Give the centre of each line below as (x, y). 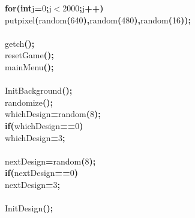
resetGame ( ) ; (29, 55)
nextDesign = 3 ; (32, 184)
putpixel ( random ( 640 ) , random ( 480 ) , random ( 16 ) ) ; (98, 20)
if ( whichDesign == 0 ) (44, 125)
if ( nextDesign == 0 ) (41, 173)
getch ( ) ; (20, 43)
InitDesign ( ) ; (29, 208)
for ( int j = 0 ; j (28, 8)
